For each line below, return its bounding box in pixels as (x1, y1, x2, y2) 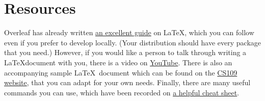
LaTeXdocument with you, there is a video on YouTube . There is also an (4, 57, 232, 67)
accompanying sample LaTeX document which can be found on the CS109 (4, 67, 237, 78)
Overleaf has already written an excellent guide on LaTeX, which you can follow (4, 27, 254, 38)
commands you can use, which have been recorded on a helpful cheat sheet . (4, 87, 240, 97)
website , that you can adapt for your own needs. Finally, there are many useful (4, 77, 251, 88)
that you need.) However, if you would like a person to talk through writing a (4, 47, 247, 58)
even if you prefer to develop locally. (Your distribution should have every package (4, 37, 261, 47)
